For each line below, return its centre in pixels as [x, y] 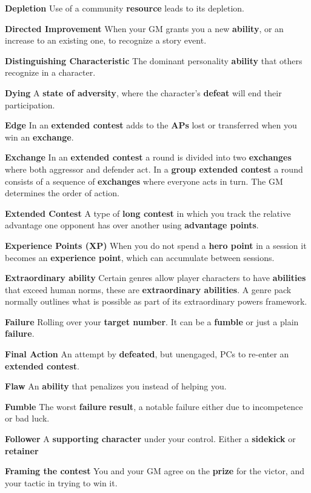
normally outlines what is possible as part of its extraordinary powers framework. [156, 301]
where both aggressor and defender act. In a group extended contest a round [154, 169]
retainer [22, 450]
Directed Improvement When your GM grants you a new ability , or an [144, 28]
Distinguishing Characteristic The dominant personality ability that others [154, 60]
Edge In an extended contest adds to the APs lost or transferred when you [151, 125]
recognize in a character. [50, 72]
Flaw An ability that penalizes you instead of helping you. [116, 386]
